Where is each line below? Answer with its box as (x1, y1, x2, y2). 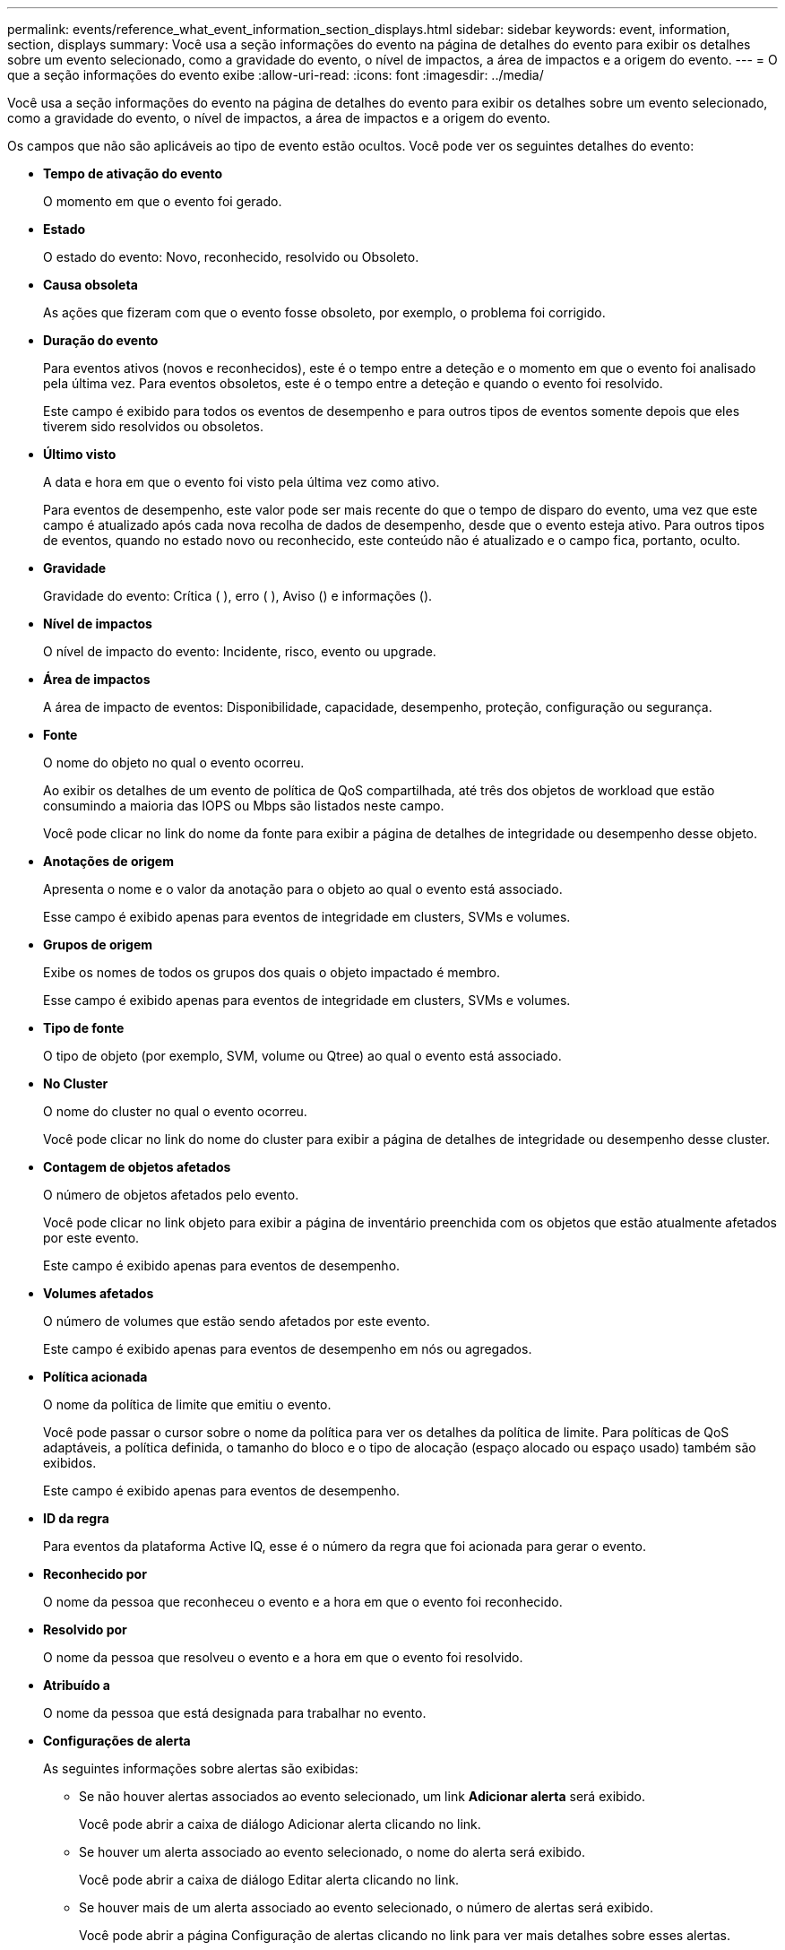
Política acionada (43, 1369, 148, 1384)
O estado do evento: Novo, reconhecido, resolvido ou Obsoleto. (43, 249, 419, 264)
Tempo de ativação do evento (43, 166, 222, 181)
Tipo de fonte (43, 1020, 125, 1036)
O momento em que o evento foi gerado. (43, 194, 282, 209)
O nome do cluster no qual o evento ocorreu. (43, 1104, 307, 1119)
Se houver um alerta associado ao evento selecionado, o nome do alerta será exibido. (79, 1844, 585, 1859)
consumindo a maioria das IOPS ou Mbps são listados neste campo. (43, 798, 444, 813)
